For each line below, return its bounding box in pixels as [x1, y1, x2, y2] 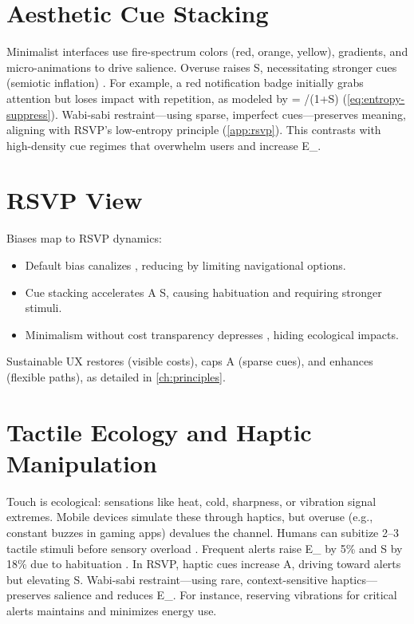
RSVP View [6, 184, 143, 216]
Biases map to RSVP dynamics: [6, 230, 162, 247]
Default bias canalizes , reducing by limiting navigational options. [25, 257, 346, 273]
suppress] [6, 105, 51, 122]
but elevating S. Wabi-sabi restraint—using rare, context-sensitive [6, 571, 328, 587]
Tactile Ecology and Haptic [6, 415, 312, 448]
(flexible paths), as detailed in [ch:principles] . [6, 368, 226, 385]
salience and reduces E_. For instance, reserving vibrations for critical [54, 586, 397, 603]
